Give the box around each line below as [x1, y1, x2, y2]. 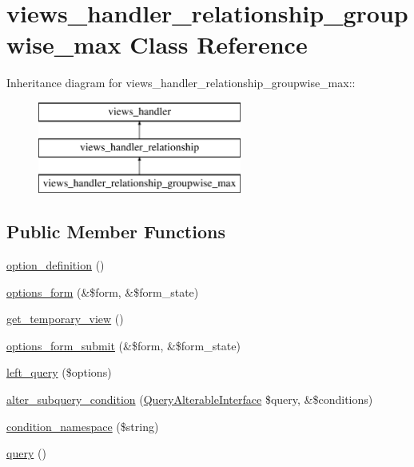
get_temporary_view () [6, 310, 124, 327]
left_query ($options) [6, 364, 112, 381]
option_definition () [6, 257, 105, 273]
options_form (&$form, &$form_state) [6, 283, 199, 300]
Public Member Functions [6, 219, 225, 244]
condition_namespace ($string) [6, 417, 159, 434]
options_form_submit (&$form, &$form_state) [6, 337, 241, 353]
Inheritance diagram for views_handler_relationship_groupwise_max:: [6, 74, 356, 91]
